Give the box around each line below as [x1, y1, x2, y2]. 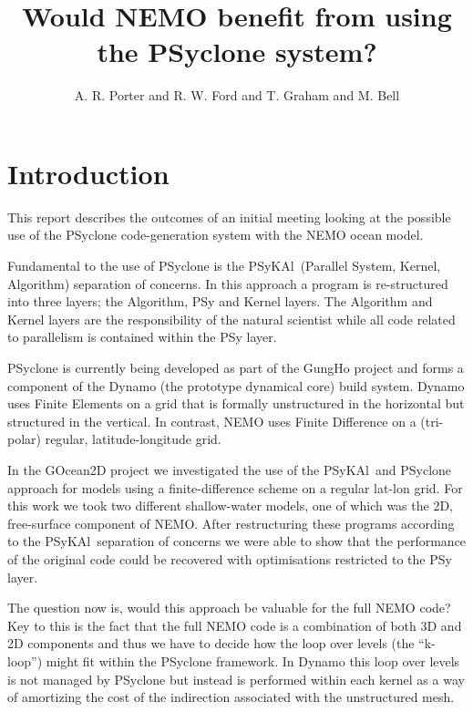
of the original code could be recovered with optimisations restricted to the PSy [7, 549, 452, 568]
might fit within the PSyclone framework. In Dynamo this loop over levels [46, 651, 460, 670]
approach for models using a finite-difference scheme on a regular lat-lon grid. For [7, 478, 463, 497]
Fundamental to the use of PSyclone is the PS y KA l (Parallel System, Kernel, [7, 256, 441, 275]
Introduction [7, 154, 170, 191]
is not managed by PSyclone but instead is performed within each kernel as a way [7, 669, 465, 688]
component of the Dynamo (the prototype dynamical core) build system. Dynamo [7, 376, 465, 395]
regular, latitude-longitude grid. [45, 429, 221, 449]
